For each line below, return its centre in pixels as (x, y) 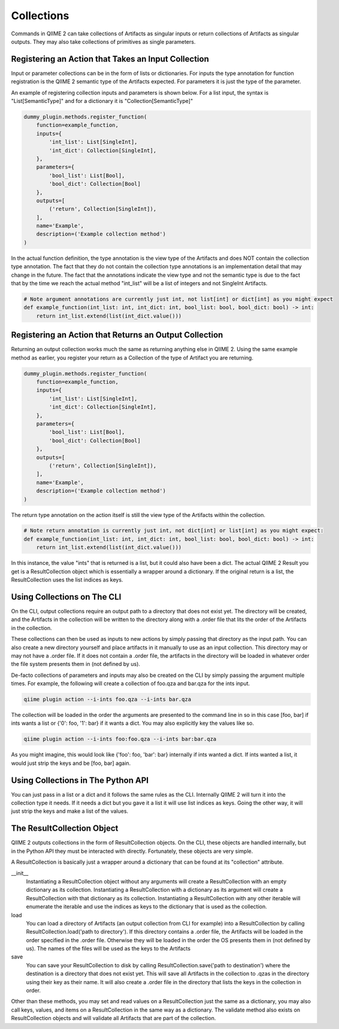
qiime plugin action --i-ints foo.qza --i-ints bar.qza (108, 700)
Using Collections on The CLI (66, 597)
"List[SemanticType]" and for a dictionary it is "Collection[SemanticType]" (102, 101)
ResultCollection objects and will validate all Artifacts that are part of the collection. (113, 1018)
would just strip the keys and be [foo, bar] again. (71, 763)
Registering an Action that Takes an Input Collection (110, 59)
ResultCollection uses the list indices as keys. (67, 580)
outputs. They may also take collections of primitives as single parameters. (103, 41)
